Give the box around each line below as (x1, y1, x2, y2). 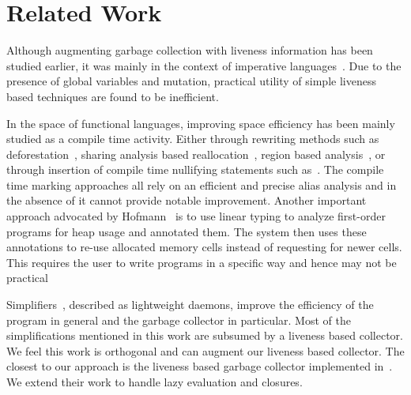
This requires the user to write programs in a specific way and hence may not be (6, 254, 397, 270)
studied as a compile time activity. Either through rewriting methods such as (6, 130, 379, 147)
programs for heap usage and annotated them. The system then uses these (6, 223, 367, 239)
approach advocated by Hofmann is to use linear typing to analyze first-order (6, 208, 386, 224)
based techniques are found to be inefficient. (6, 88, 219, 104)
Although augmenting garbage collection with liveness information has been (6, 42, 373, 58)
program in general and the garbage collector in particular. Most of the (6, 311, 351, 328)
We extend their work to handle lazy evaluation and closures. (6, 374, 303, 389)
